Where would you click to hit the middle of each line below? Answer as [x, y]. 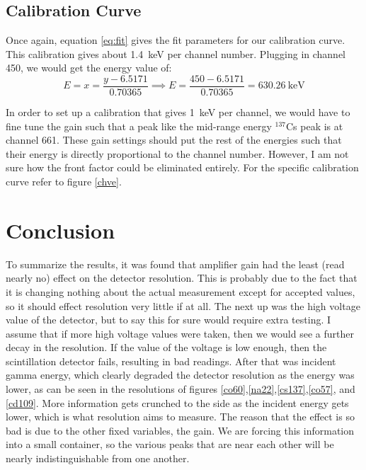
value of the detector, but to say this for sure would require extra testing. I [168, 320]
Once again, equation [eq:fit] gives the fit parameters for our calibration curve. [176, 40]
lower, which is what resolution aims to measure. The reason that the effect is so [180, 417]
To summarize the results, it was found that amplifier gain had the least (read [175, 264]
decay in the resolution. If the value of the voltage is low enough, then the [166, 347]
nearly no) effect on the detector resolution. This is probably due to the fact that [182, 278]
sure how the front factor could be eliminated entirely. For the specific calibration [182, 167]
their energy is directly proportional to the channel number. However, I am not [177, 153]
